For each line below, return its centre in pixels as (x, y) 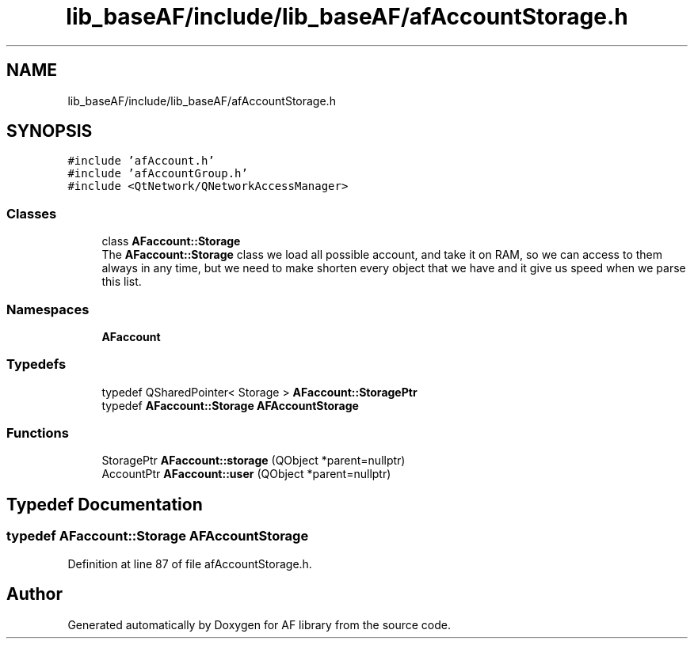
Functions (38, 433)
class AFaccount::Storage (171, 241)
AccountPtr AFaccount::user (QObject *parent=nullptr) (246, 474)
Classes (32, 213)
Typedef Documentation (105, 504)
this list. (122, 282)
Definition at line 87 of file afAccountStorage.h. (190, 563)
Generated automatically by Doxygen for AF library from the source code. (259, 624)
